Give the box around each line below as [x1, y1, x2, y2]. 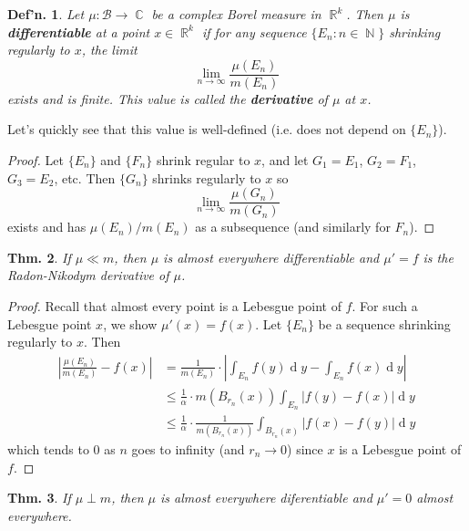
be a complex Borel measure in [151, 5, 321, 23]
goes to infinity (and [131, 439, 245, 458]
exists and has [7, 217, 87, 236]
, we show [103, 314, 158, 333]
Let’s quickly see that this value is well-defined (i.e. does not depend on [7, 120, 406, 139]
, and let [261, 151, 309, 170]
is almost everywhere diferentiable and [160, 488, 372, 507]
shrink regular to [156, 151, 250, 170]
